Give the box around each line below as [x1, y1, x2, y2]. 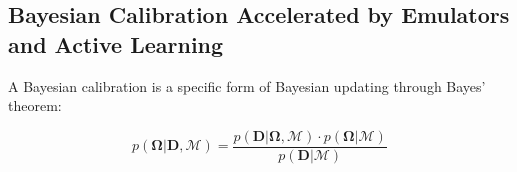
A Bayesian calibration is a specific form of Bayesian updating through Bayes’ [8, 75, 486, 96]
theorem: [8, 95, 62, 116]
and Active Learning [8, 28, 224, 59]
